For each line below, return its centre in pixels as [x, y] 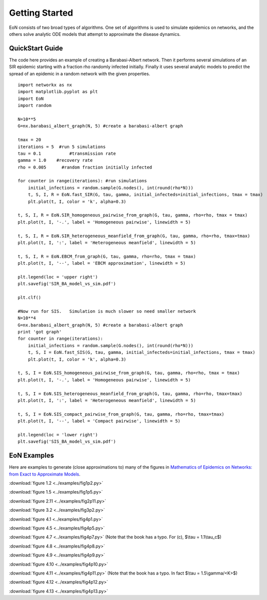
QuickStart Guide [36, 48]
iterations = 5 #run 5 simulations [62, 147]
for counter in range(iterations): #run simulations [82, 181]
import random [35, 106]
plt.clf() [29, 298]
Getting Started [41, 13]
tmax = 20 [29, 140]
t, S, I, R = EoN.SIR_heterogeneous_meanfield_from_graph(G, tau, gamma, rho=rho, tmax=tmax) [134, 236]
